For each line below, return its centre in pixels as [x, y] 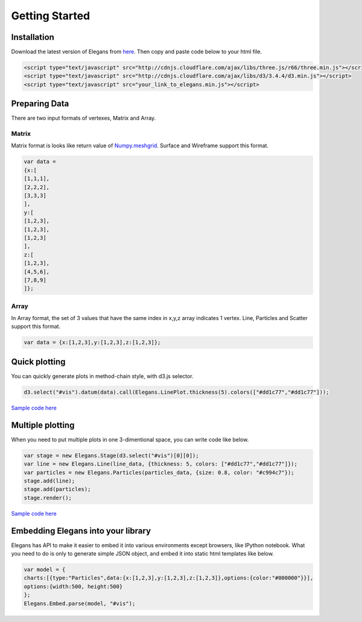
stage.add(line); [49, 481]
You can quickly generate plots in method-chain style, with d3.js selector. [102, 376]
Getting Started [51, 16]
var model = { [45, 570]
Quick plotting [38, 361]
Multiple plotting [43, 425]
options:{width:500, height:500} [73, 586]
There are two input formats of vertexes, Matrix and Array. [84, 118]
